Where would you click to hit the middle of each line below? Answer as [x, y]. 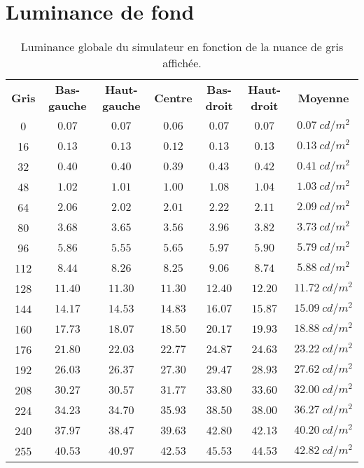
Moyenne [323, 97]
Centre [173, 97]
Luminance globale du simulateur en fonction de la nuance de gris [182, 47]
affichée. [182, 63]
